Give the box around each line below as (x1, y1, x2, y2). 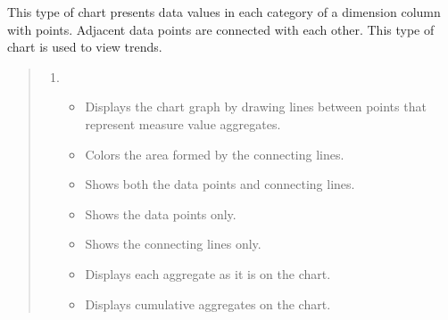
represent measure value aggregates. (85, 114, 281, 133)
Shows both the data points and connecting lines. (85, 175, 355, 193)
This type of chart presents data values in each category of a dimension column (7, 3, 441, 21)
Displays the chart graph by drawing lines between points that (85, 97, 427, 116)
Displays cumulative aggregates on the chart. (85, 294, 331, 313)
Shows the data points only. (85, 204, 236, 223)
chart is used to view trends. (7, 37, 162, 56)
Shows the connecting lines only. (85, 234, 261, 253)
